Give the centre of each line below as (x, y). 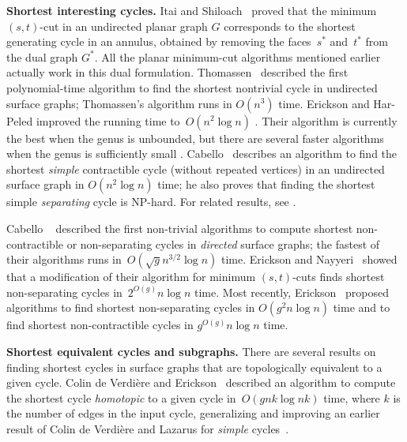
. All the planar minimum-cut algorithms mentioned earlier (237, 56)
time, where (352, 397)
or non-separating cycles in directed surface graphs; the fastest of (223, 243)
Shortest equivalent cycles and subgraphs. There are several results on (191, 351)
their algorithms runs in (64, 259)
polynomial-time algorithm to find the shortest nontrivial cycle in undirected (192, 87)
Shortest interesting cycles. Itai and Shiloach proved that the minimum (192, 10)
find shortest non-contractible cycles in (100, 325)
